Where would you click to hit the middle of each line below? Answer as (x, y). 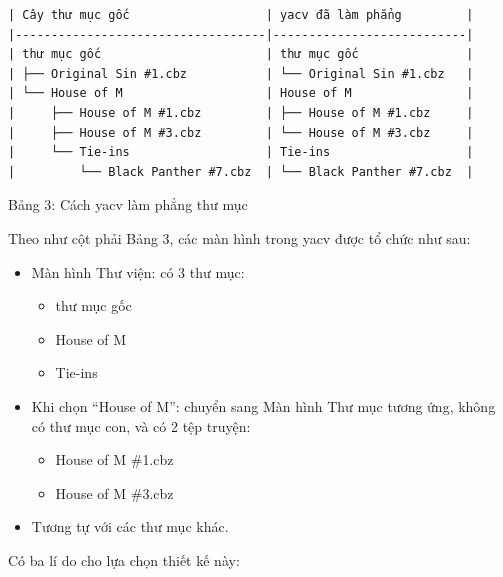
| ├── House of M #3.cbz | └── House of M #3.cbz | (241, 132)
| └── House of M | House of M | (241, 93)
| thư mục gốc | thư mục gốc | (241, 54)
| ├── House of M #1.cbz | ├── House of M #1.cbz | (241, 112)
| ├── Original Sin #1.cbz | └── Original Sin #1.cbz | (241, 73)
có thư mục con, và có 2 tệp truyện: (141, 425)
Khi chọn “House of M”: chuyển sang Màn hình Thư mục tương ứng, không (263, 405)
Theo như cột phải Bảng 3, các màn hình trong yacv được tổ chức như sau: (239, 237)
